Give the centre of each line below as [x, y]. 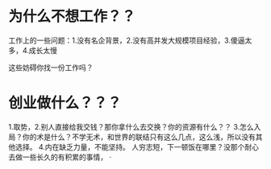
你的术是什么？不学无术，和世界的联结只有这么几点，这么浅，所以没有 [139, 137]
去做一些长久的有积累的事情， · [60, 157]
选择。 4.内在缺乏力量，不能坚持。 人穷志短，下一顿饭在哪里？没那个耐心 [137, 146]
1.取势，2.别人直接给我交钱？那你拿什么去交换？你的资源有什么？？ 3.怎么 [131, 126]
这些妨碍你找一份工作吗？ [51, 67]
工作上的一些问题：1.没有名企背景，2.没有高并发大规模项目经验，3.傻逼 [127, 40]
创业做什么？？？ [65, 103]
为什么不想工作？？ [72, 16]
